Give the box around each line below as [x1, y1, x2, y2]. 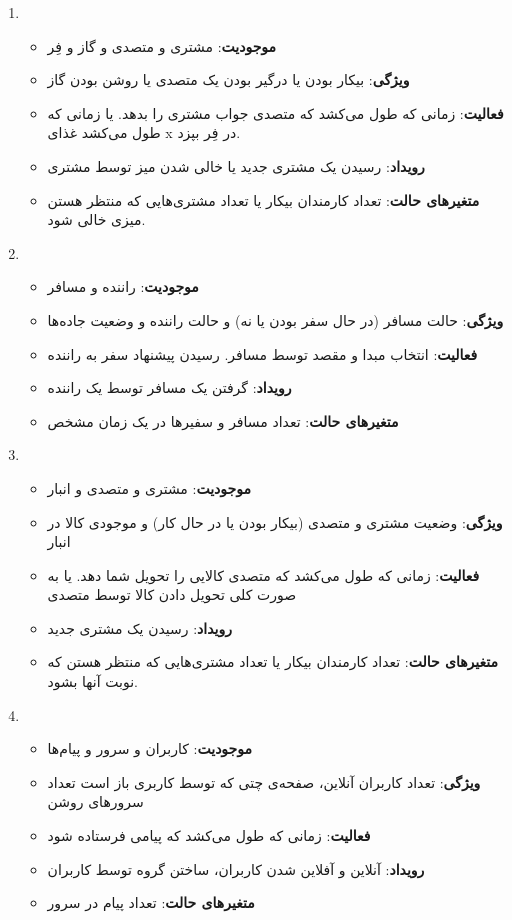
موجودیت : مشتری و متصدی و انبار [47, 477, 251, 498]
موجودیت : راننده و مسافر [47, 276, 199, 297]
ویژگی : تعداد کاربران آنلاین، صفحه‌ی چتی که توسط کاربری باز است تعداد [47, 771, 481, 792]
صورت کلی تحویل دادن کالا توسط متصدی [47, 584, 297, 605]
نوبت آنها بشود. [47, 671, 138, 692]
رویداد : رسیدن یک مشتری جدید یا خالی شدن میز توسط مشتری [47, 155, 425, 176]
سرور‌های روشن [47, 791, 144, 812]
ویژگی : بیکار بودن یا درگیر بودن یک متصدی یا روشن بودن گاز [47, 69, 410, 90]
